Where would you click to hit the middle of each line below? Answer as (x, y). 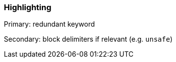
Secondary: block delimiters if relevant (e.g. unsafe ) (88, 39)
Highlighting (28, 7)
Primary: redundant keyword (50, 24)
